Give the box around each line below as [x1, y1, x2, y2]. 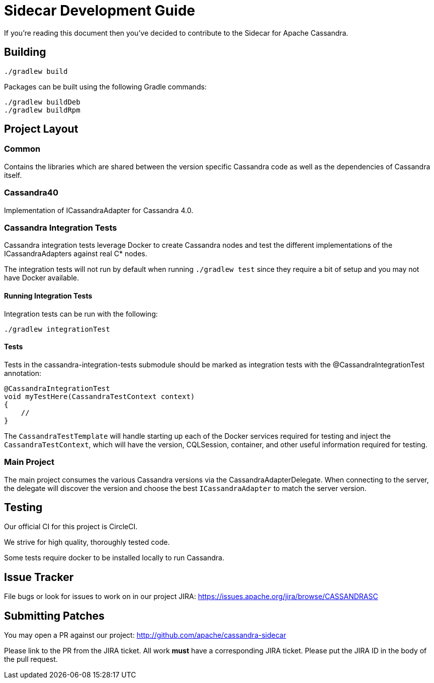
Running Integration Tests [4, 291, 93, 300]
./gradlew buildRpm [4, 106, 80, 114]
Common [4, 144, 41, 154]
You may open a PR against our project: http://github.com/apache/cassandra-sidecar [4, 631, 286, 640]
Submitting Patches [4, 609, 105, 622]
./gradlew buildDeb [4, 97, 80, 106]
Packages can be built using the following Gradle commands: [4, 82, 207, 91]
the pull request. [4, 655, 58, 664]
